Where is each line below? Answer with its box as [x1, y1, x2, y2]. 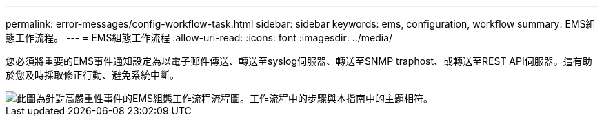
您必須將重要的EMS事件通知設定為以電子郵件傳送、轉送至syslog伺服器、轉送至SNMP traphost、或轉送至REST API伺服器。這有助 [6, 55, 592, 67]
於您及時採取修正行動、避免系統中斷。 [6, 69, 179, 81]
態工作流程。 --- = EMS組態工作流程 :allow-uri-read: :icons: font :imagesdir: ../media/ [6, 32, 393, 43]
